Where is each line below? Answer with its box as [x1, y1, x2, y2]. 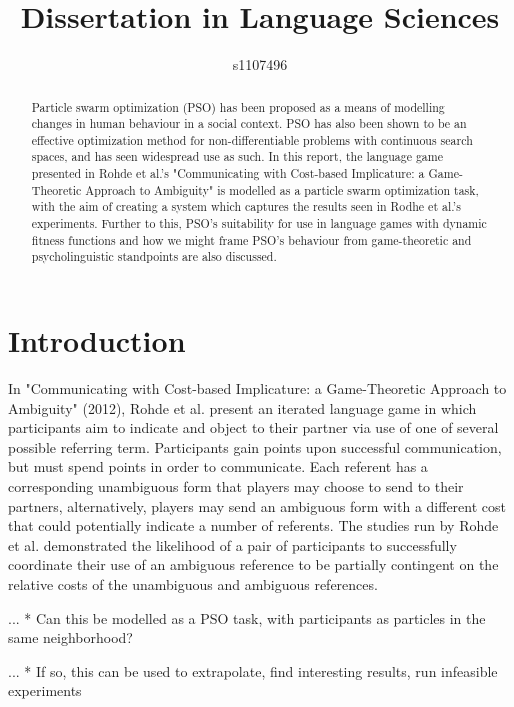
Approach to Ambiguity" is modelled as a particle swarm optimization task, [85, 181, 479, 198]
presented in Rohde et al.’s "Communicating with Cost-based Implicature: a [31, 165, 425, 182]
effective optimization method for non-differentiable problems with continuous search [31, 131, 473, 148]
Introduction [8, 320, 186, 361]
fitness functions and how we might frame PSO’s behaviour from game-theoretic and [31, 231, 472, 248]
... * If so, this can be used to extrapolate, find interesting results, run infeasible [8, 660, 498, 681]
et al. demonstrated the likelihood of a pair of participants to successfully [8, 534, 457, 555]
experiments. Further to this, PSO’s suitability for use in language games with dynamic [31, 215, 487, 232]
